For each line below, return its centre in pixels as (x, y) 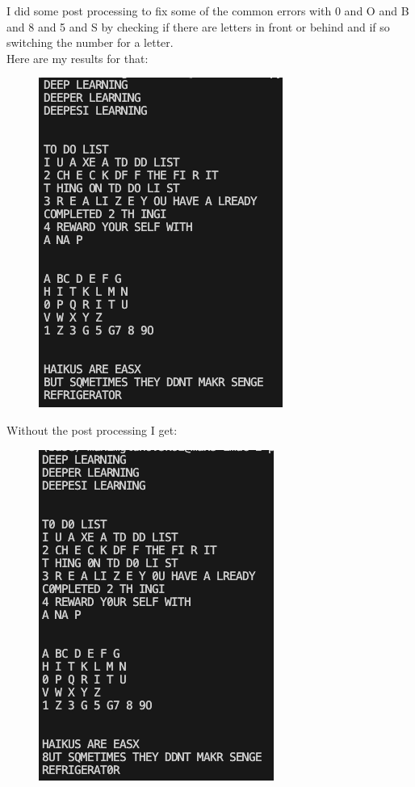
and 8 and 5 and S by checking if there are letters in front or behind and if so (198, 26)
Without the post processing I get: (92, 429)
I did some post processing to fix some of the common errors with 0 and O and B (208, 11)
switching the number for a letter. (90, 42)
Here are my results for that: (78, 58)
